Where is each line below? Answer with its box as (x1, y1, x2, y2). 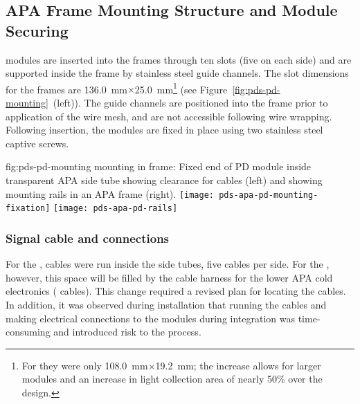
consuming (6, 324, 51, 339)
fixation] (6, 203, 51, 214)
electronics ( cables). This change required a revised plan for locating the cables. (6, 284, 346, 298)
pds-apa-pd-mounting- (219, 190, 318, 200)
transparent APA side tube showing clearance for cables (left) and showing (6, 173, 323, 187)
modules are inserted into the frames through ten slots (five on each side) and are (6, 52, 352, 66)
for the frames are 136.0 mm (6, 82, 127, 96)
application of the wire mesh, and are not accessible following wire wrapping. (6, 109, 332, 123)
